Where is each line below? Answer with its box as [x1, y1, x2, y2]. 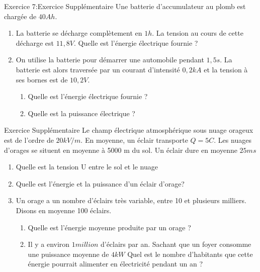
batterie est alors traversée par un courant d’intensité [16, 64, 180, 74]
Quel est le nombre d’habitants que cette [127, 248, 253, 259]
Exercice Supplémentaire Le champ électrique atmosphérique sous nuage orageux [4, 125, 253, 135]
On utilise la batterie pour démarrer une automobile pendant [16, 54, 204, 65]
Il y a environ [28, 239, 70, 249]
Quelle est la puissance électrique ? [28, 108, 135, 118]
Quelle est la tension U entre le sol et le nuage [16, 161, 158, 172]
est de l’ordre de [4, 134, 54, 145]
